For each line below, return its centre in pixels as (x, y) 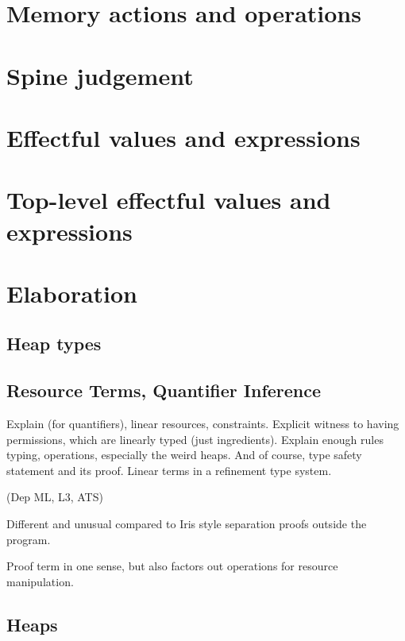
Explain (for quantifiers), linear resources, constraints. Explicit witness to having (203, 424)
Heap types (54, 344)
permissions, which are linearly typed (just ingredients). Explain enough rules (195, 439)
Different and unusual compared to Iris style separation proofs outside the (187, 524)
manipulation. (40, 581)
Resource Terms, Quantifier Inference (164, 390)
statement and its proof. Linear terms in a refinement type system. (169, 470)
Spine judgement (100, 75)
